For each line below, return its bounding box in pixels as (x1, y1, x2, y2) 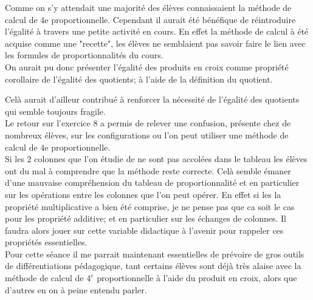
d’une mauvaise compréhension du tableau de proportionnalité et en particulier (5, 176, 300, 189)
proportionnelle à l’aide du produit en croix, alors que (97, 271, 297, 284)
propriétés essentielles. (5, 236, 88, 248)
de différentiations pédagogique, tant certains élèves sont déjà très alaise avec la (5, 259, 301, 272)
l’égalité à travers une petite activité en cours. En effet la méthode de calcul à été (5, 25, 309, 38)
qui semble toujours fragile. (5, 104, 106, 117)
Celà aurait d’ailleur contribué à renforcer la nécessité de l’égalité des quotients (5, 93, 300, 106)
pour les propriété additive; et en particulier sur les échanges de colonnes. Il (5, 212, 286, 225)
